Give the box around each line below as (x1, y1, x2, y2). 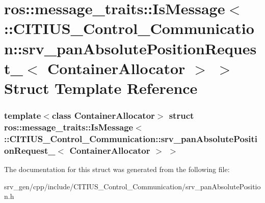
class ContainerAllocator (51, 109, 155, 122)
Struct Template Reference (4, 77, 198, 98)
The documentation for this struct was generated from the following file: (4, 164, 230, 175)
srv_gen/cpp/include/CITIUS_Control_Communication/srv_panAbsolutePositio (4, 181, 261, 191)
